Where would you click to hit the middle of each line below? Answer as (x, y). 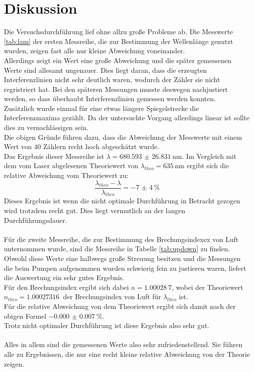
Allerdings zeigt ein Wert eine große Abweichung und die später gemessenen (118, 60)
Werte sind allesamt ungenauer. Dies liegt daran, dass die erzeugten (105, 70)
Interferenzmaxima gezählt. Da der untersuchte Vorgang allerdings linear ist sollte (127, 118)
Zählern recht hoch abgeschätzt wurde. (101, 146)
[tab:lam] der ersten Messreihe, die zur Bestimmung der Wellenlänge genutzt (119, 41)
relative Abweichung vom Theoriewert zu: (66, 175)
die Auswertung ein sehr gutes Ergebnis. (64, 277)
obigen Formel (25, 316)
